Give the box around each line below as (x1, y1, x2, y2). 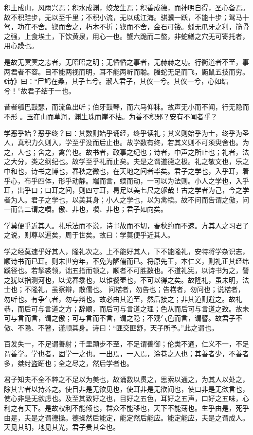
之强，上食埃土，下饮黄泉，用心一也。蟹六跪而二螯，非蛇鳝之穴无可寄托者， (4, 31, 249, 41)
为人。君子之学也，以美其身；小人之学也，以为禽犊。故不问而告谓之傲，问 (10, 194, 249, 204)
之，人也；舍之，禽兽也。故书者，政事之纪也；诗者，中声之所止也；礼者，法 (4, 146, 249, 157)
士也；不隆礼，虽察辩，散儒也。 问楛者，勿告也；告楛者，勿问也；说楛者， (4, 284, 245, 294)
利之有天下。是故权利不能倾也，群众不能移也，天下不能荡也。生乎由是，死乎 (4, 402, 249, 413)
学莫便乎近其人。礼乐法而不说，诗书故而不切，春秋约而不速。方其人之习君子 (4, 220, 249, 230)
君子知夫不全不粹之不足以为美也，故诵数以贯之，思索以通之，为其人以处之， (4, 374, 249, 384)
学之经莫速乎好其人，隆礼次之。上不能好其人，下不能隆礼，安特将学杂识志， (4, 246, 249, 256)
